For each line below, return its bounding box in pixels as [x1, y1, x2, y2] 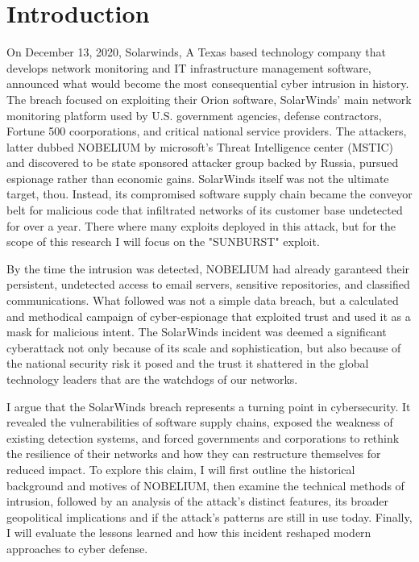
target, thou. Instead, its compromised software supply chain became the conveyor [6, 185, 413, 202]
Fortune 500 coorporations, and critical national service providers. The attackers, [6, 123, 407, 139]
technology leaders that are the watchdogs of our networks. [6, 371, 298, 387]
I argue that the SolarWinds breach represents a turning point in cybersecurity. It [6, 398, 411, 414]
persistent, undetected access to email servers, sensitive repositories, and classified [6, 276, 410, 293]
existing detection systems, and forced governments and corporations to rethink [6, 429, 400, 446]
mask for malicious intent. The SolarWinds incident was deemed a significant [6, 323, 387, 340]
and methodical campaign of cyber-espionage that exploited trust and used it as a [6, 307, 411, 324]
